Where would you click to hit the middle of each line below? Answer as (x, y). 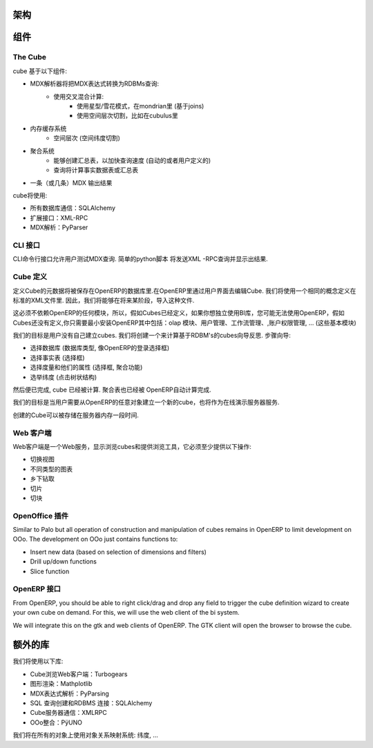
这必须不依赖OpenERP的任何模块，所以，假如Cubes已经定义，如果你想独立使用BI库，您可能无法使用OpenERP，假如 (179, 313)
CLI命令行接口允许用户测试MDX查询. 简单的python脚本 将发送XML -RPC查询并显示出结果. (141, 259)
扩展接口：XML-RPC (59, 218)
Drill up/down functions (63, 562)
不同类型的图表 (51, 469)
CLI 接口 (27, 245)
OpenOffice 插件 (41, 516)
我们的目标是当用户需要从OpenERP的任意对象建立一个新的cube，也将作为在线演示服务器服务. (146, 402)
